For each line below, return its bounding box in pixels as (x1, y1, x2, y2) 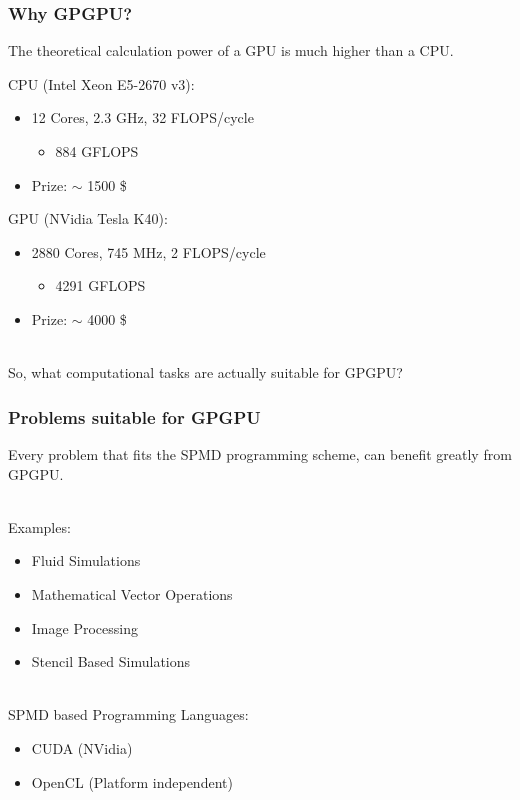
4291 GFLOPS (55, 275, 146, 296)
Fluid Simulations (31, 550, 141, 571)
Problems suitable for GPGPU (8, 404, 261, 429)
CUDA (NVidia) (31, 737, 133, 758)
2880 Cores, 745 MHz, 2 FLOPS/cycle (31, 241, 266, 262)
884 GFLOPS (55, 141, 139, 161)
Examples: (8, 516, 71, 537)
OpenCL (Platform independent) (31, 771, 233, 792)
